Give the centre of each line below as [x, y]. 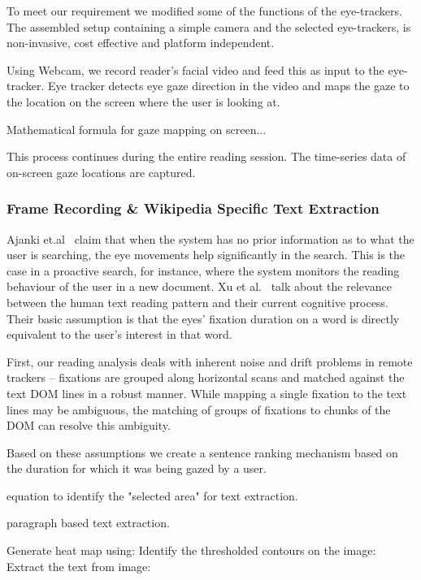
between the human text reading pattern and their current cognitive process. [197, 302]
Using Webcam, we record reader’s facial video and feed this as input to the [195, 69]
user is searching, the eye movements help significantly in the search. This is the [206, 255]
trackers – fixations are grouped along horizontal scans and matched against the [206, 377]
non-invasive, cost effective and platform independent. [141, 43]
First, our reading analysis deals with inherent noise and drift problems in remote [210, 361]
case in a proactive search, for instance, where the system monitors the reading [203, 270]
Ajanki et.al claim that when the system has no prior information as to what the [210, 238]
